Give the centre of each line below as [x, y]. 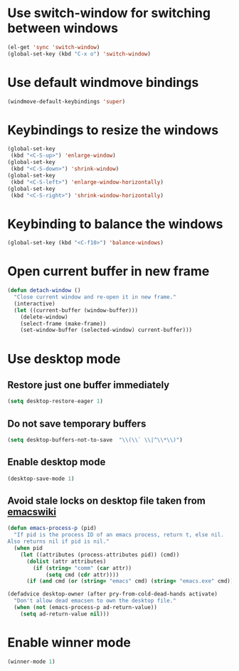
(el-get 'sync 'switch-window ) [54, 47]
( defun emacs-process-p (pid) [52, 529]
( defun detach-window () [44, 291]
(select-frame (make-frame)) [63, 323]
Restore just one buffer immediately [89, 385]
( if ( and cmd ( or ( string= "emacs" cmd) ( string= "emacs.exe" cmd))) [131, 581]
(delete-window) [44, 317]
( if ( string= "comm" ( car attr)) [83, 568]
